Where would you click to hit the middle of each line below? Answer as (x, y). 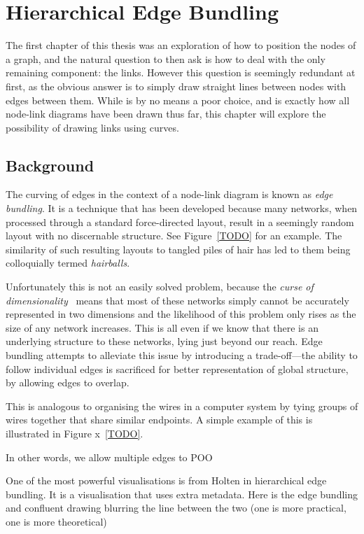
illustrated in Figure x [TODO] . (75, 433)
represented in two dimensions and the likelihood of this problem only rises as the (181, 314)
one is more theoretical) (56, 521)
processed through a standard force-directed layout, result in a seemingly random (180, 222)
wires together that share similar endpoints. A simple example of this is (159, 420)
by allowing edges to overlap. (68, 382)
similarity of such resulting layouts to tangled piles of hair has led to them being (178, 249)
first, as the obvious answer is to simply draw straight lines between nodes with (176, 86)
